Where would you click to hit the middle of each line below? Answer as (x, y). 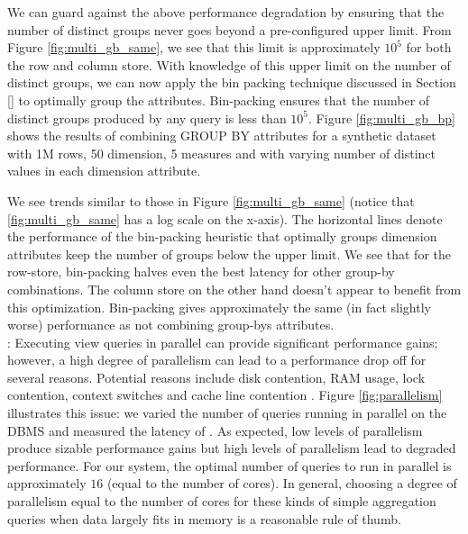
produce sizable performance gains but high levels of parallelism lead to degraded (232, 448)
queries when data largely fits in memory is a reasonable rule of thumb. (204, 518)
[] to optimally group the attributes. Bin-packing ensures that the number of (219, 100)
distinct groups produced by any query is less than (147, 118)
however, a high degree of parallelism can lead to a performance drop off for (217, 360)
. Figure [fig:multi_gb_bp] (382, 118)
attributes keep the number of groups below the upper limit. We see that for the (229, 253)
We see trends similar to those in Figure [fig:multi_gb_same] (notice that (211, 200)
